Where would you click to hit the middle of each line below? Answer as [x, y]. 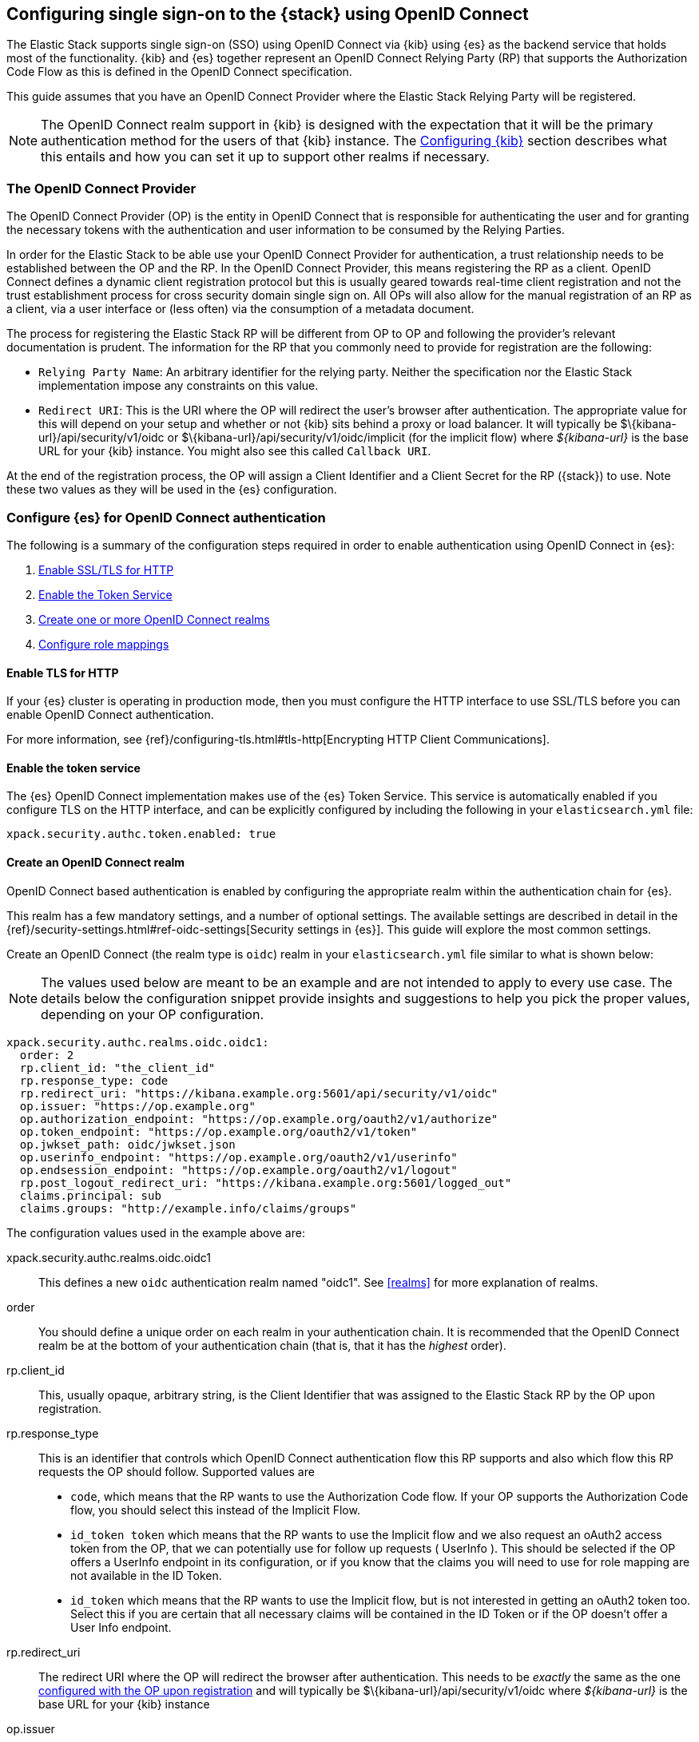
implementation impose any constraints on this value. [179, 386]
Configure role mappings [104, 644]
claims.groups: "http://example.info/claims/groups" [188, 1208]
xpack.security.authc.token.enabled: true [141, 834]
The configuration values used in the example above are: [156, 1232]
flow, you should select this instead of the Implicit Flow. [215, 1510]
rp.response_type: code [94, 1080]
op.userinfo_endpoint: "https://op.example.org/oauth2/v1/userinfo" [238, 1157]
